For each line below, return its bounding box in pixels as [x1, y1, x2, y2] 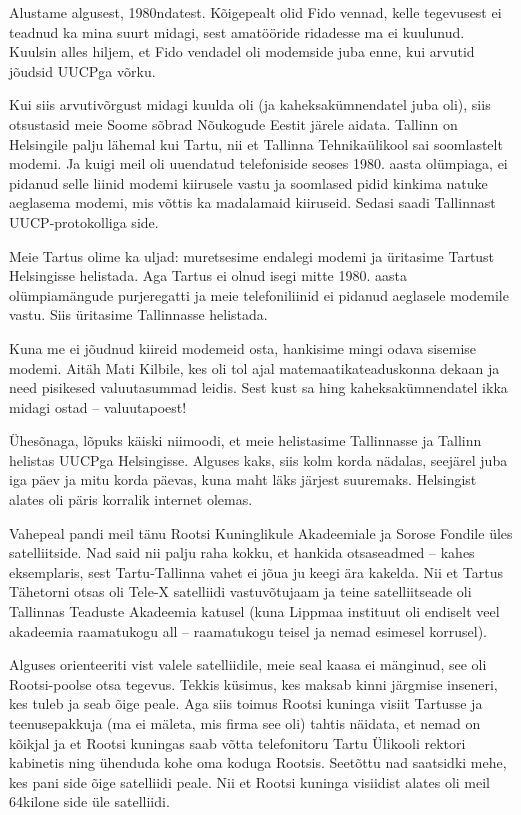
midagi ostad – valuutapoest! [9, 396, 187, 417]
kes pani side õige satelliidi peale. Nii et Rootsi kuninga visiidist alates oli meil [9, 771, 490, 792]
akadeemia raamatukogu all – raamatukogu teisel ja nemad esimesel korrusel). [9, 620, 487, 641]
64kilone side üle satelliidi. [9, 791, 170, 812]
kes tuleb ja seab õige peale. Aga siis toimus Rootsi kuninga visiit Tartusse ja [9, 693, 483, 714]
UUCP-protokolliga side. [9, 211, 159, 232]
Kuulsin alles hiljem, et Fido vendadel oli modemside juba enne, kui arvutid [9, 41, 475, 62]
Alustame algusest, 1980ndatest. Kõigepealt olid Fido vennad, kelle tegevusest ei [9, 2, 502, 22]
